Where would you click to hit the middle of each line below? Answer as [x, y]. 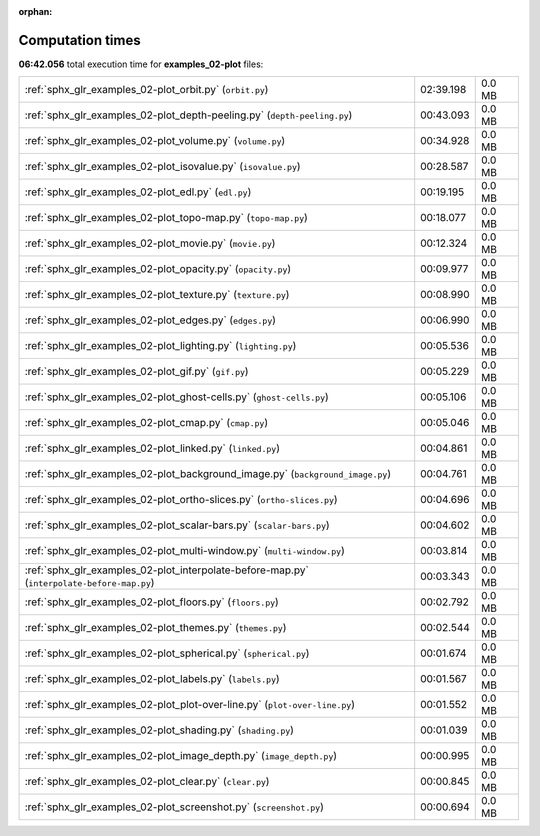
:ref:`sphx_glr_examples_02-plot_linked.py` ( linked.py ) [152, 448]
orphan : [35, 11]
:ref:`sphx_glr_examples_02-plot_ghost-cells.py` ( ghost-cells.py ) [176, 397]
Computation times [79, 40]
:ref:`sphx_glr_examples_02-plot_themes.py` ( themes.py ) [155, 628]
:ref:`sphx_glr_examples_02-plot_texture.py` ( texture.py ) [157, 295]
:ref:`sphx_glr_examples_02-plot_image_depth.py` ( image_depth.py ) [181, 756]
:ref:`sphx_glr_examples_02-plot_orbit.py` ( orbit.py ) [146, 90]
